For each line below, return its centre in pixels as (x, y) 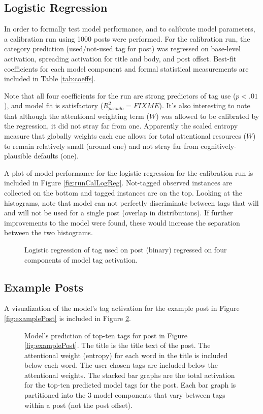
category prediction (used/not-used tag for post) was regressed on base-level (122, 49)
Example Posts (44, 287)
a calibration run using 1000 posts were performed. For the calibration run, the (127, 38)
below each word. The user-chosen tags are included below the (121, 365)
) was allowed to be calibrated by (208, 116)
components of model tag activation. (81, 259)
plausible (18, 156)
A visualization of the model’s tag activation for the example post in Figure (122, 308)
